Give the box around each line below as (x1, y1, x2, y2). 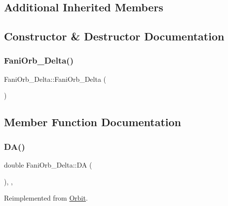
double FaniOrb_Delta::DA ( (4, 159, 92, 170)
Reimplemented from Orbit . (4, 193, 88, 203)
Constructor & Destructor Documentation (4, 29, 225, 44)
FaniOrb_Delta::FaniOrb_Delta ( (4, 73, 107, 84)
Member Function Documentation (4, 114, 182, 130)
